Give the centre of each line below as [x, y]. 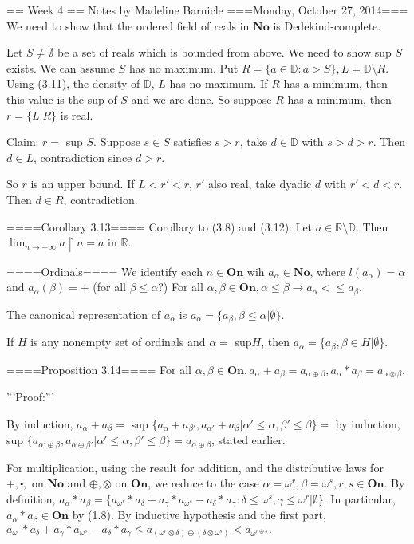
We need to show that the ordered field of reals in [128, 25]
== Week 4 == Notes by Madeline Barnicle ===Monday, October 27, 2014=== [207, 10]
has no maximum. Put [183, 67]
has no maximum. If [219, 83]
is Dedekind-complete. [327, 25]
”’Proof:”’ [31, 397]
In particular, [363, 498]
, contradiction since [83, 157]
